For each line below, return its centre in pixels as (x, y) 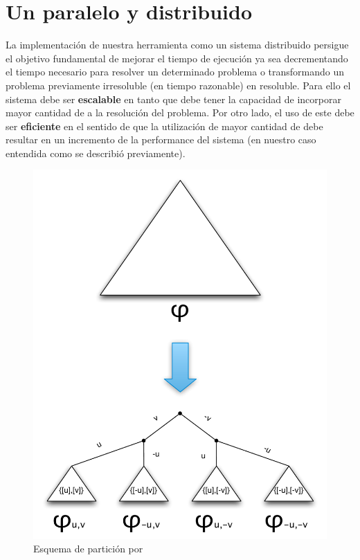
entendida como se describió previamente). (96, 153)
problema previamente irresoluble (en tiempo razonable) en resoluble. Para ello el (178, 85)
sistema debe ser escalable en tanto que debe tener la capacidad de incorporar (173, 99)
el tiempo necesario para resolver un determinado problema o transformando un (175, 72)
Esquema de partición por (88, 549)
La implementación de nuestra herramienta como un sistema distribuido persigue (177, 45)
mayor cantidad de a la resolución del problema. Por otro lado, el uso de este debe (180, 112)
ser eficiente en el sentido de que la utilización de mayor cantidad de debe (164, 126)
